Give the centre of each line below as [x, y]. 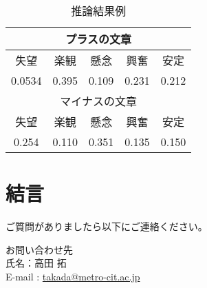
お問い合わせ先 [39, 249]
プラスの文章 [98, 39]
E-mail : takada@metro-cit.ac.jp [73, 276]
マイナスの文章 [98, 101]
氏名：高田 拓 [36, 263]
